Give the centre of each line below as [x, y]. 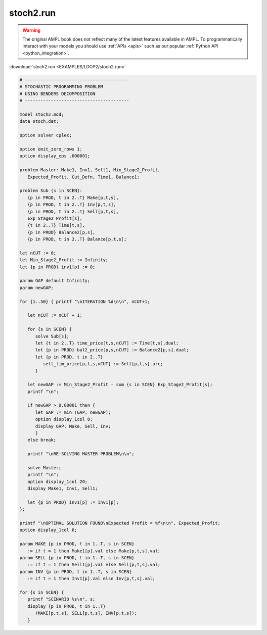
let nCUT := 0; [38, 253]
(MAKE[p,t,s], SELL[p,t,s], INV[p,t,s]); [86, 613]
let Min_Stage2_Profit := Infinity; [64, 260]
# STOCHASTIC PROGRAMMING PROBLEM [61, 87]
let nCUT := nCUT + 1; [55, 315]
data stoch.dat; [39, 122]
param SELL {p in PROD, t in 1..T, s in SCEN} [77, 558]
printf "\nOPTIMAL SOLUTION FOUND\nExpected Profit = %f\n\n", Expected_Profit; [120, 523]
